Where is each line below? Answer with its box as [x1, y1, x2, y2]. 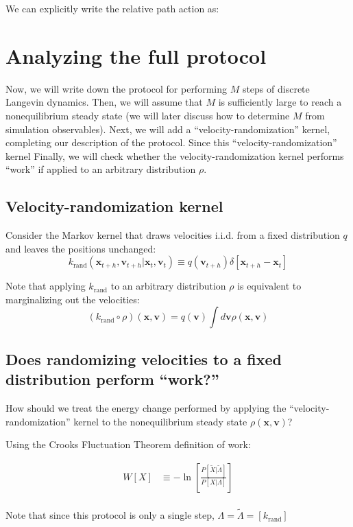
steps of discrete [242, 81, 310, 95]
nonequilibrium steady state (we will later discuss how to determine [5, 108, 290, 122]
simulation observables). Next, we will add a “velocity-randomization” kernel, [5, 121, 330, 136]
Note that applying [5, 279, 86, 293]
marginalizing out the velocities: [5, 292, 140, 306]
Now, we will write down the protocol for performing [5, 81, 227, 95]
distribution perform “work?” [5, 368, 219, 390]
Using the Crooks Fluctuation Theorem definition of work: [5, 437, 251, 452]
